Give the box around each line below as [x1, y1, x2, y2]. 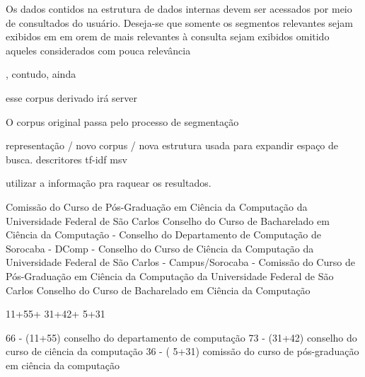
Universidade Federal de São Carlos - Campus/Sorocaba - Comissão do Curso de [6, 255, 355, 269]
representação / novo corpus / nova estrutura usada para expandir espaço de [6, 138, 339, 153]
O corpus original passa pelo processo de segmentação [6, 114, 239, 129]
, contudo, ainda [6, 66, 76, 81]
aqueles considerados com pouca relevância [6, 42, 191, 57]
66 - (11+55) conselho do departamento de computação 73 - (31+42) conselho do [6, 330, 357, 344]
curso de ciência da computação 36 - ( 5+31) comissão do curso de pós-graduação [6, 344, 359, 359]
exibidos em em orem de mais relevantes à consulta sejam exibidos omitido [6, 29, 330, 44]
